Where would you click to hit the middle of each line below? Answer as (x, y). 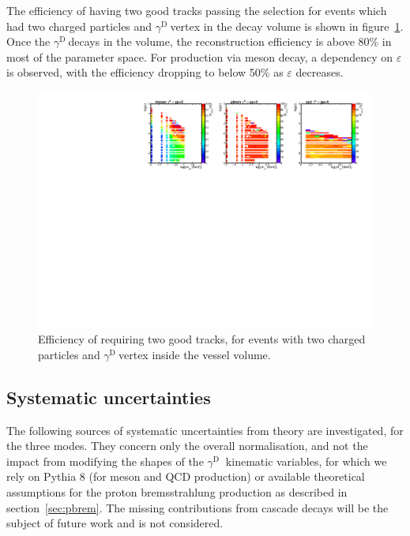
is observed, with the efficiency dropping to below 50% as (145, 72)
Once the (28, 41)
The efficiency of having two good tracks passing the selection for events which (197, 10)
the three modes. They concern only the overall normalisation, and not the (187, 446)
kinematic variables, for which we (306, 461)
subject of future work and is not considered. (115, 523)
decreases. (320, 72)
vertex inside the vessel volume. (194, 354)
